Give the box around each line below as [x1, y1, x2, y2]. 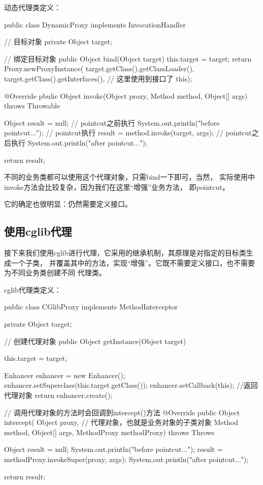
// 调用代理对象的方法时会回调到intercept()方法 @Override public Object [4, 407, 240, 417]
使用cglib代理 [4, 223, 72, 239]
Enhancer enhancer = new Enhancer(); [4, 369, 125, 380]
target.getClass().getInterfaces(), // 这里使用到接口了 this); [4, 73, 192, 83]
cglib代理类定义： [4, 284, 61, 295]
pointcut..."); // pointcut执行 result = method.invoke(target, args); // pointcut [4, 127, 252, 138]
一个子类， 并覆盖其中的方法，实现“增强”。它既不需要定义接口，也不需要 [11, 257, 255, 268]
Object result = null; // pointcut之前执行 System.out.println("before [4, 117, 220, 128]
